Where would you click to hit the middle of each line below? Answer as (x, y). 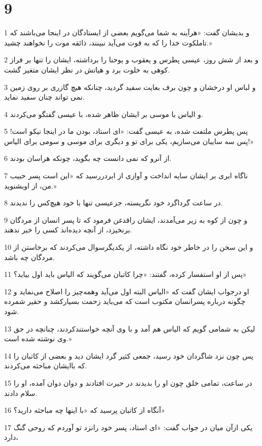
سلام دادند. (21, 393)
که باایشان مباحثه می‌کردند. (46, 366)
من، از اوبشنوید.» (30, 185)
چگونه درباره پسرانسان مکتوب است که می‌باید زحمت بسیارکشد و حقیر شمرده (125, 301)
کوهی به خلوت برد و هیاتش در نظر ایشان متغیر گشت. (87, 69)
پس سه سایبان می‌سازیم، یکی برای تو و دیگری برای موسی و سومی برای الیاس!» (129, 141)
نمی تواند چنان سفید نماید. (44, 97)
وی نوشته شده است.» (38, 338)
